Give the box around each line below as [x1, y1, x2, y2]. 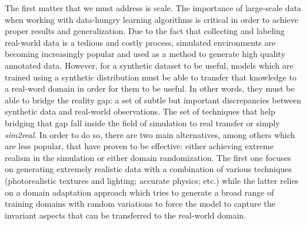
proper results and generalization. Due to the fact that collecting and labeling [5, 25, 285, 37]
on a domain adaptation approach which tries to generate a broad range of [5, 186, 274, 198]
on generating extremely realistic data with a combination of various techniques [5, 163, 292, 175]
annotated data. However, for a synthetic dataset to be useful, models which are [5, 59, 294, 71]
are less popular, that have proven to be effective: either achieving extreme [5, 140, 274, 152]
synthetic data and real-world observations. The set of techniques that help [5, 105, 275, 117]
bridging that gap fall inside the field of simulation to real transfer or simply [5, 116, 280, 129]
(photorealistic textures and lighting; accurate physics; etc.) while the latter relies [5, 174, 299, 186]
